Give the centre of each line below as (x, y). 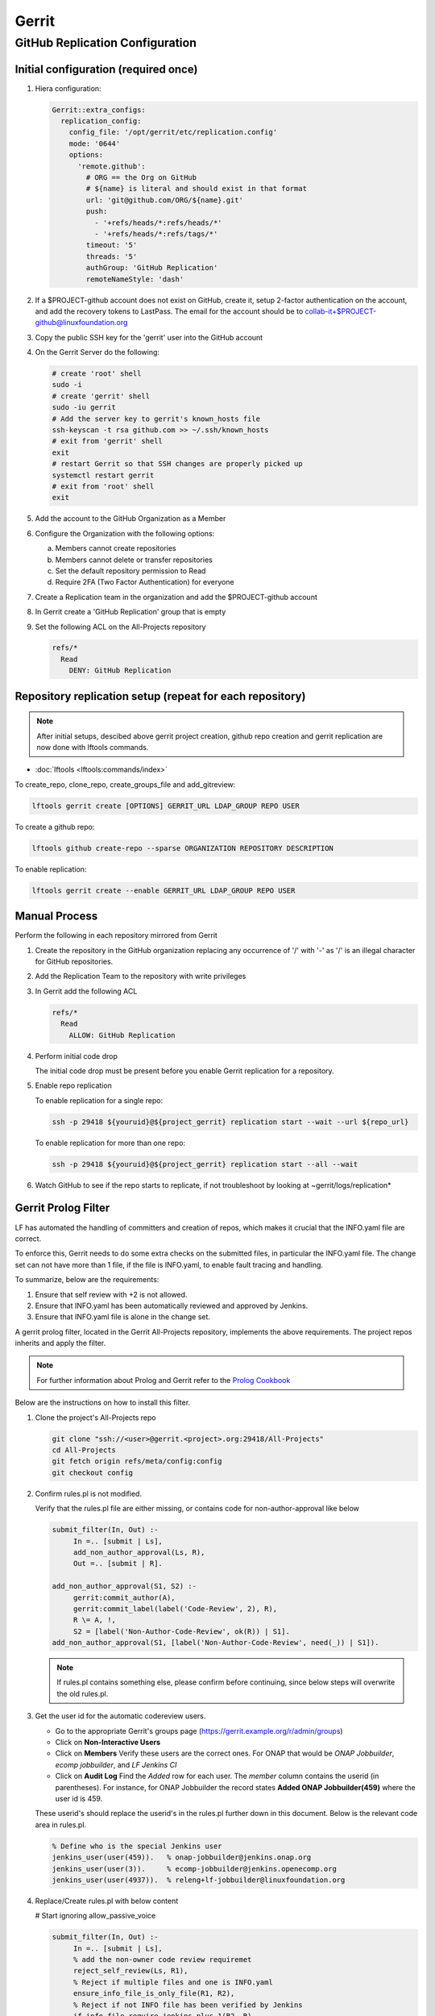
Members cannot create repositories (116, 548)
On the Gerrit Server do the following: (97, 352)
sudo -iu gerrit (84, 408)
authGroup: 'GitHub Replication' (152, 268)
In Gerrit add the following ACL (86, 991)
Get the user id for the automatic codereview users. (120, 1716)
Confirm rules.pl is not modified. (89, 1493)
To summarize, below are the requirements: (87, 1280)
